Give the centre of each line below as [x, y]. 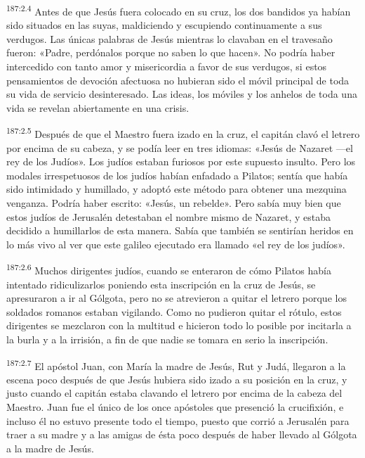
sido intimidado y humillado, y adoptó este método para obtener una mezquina [177, 189]
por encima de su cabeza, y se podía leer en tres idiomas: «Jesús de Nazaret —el [180, 147]
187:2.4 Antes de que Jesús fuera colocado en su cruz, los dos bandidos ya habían [179, 10]
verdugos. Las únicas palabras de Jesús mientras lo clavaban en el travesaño [170, 38]
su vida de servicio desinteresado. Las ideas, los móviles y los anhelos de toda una [182, 94]
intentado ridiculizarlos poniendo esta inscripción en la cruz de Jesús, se [161, 284]
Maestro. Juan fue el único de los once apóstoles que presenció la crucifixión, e [175, 407]
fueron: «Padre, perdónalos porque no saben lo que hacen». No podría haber [171, 52]
